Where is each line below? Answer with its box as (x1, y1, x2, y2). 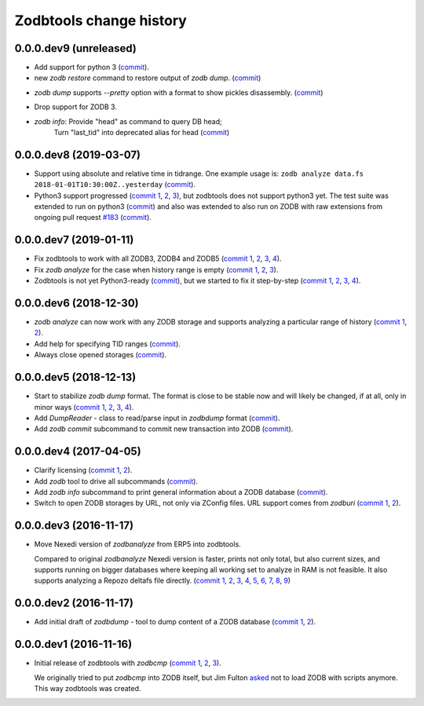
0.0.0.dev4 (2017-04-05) (14, 444, 141, 459)
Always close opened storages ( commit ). (34, 350, 167, 360)
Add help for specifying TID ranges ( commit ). (34, 338, 181, 349)
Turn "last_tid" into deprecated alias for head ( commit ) (53, 128, 230, 137)
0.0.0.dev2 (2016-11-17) (14, 597, 133, 610)
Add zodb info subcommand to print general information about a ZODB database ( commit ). (34, 488, 328, 497)
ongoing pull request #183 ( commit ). (34, 213, 152, 222)
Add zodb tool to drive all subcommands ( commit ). (34, 476, 198, 486)
